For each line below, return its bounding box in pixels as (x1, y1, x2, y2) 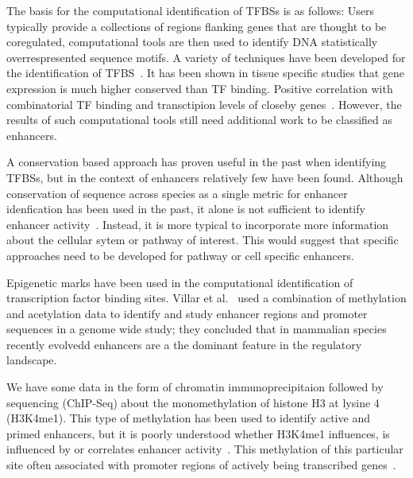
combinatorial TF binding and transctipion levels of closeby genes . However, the (6, 95, 402, 112)
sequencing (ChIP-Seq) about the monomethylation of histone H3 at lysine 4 (6, 394, 380, 410)
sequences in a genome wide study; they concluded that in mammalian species (6, 321, 387, 337)
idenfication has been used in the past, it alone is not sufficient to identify (6, 200, 365, 217)
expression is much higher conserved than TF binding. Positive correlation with (6, 80, 393, 96)
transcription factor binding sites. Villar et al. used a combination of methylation (6, 290, 407, 306)
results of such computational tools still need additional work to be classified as (6, 111, 393, 128)
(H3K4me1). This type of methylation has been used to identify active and (6, 410, 370, 426)
